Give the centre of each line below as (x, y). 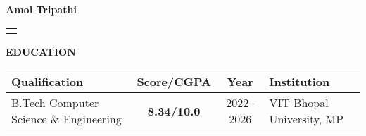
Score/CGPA (174, 82)
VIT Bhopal (299, 103)
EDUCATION (41, 51)
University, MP (307, 119)
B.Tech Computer (55, 103)
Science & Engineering (67, 119)
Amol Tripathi (41, 9)
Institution (299, 82)
